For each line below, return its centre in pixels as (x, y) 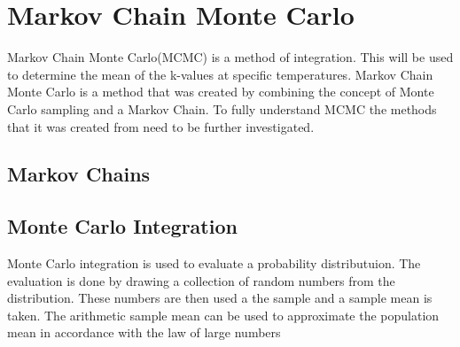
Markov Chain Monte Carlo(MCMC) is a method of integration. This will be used (230, 57)
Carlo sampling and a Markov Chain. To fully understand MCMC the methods (222, 108)
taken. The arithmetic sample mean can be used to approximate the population (223, 315)
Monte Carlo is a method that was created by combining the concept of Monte (221, 92)
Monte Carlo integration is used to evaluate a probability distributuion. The (214, 263)
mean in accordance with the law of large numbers (144, 332)
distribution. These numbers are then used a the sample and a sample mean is (220, 298)
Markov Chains (79, 174)
